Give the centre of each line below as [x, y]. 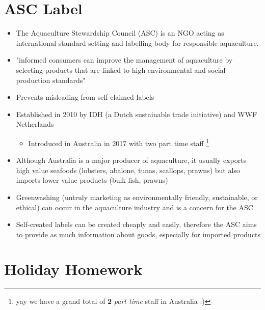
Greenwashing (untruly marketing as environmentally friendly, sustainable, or [137, 197]
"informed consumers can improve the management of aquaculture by [124, 60]
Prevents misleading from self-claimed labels [85, 97]
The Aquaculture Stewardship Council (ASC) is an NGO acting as [120, 33]
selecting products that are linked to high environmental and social [121, 69]
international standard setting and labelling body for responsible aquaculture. [137, 43]
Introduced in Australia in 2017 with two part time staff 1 [119, 142]
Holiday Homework [73, 269]
